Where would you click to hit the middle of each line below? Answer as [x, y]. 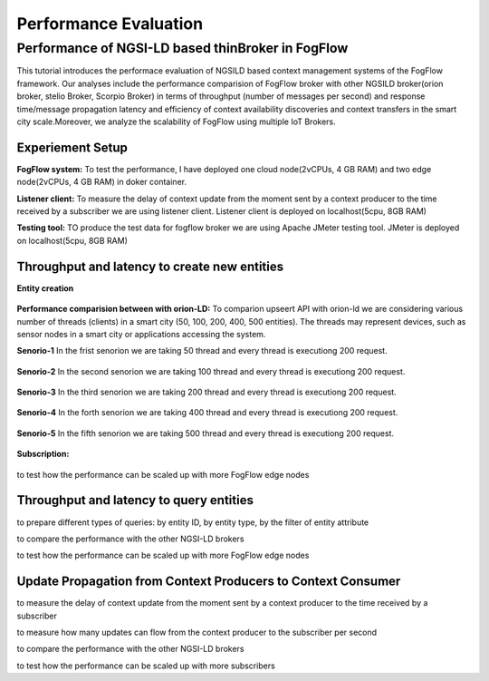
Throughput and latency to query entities [135, 500]
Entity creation [45, 288]
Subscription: [43, 454]
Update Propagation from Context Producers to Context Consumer [209, 582]
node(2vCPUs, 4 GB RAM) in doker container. [102, 182]
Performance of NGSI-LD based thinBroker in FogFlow [182, 48]
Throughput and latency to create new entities [150, 266]
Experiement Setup [72, 147]
